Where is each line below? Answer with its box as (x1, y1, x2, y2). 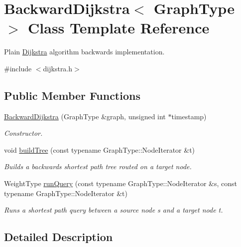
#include (4, 63, 32, 73)
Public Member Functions (4, 87, 140, 103)
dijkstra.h (43, 63, 73, 73)
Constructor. (4, 128, 43, 138)
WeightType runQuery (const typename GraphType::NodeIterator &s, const (4, 178, 238, 189)
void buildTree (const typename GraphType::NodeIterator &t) (4, 144, 195, 155)
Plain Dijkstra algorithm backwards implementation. (4, 46, 165, 57)
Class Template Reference (28, 17, 210, 38)
